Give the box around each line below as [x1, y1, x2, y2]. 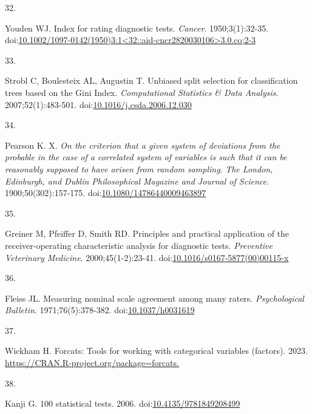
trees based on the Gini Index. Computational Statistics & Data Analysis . [5, 86, 279, 98]
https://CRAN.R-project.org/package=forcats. [5, 356, 179, 369]
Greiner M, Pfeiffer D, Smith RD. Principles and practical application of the [5, 227, 290, 240]
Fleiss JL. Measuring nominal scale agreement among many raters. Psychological [5, 291, 304, 304]
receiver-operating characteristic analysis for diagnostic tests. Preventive [5, 239, 273, 251]
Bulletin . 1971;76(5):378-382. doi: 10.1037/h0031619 [5, 304, 195, 316]
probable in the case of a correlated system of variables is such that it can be [5, 151, 287, 163]
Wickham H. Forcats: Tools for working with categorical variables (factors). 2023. [5, 344, 308, 357]
